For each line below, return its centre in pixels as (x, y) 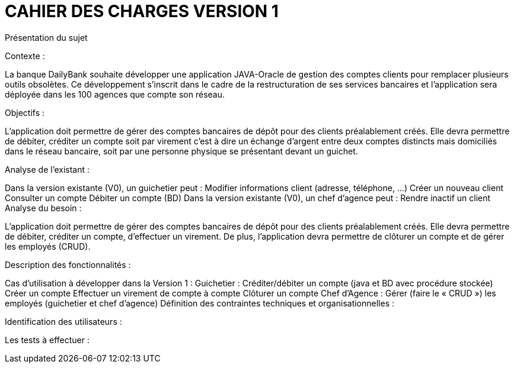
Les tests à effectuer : (47, 340)
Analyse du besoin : (43, 208)
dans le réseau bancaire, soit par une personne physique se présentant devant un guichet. (181, 151)
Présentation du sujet (46, 37)
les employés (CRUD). (48, 246)
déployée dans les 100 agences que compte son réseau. (115, 94)
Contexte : (25, 56)
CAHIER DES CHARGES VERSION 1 (142, 11)
